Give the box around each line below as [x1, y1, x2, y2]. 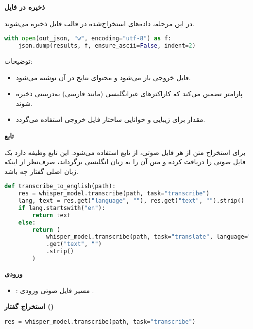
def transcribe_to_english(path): [4, 183, 116, 190]
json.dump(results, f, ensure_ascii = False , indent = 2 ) [18, 42, 196, 50]
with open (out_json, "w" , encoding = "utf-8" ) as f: [4, 35, 171, 42]
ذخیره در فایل [4, 2, 45, 12]
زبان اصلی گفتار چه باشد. [4, 166, 79, 176]
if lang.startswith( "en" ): [18, 204, 105, 211]
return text [32, 211, 71, 219]
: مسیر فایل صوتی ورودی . [16, 285, 94, 295]
